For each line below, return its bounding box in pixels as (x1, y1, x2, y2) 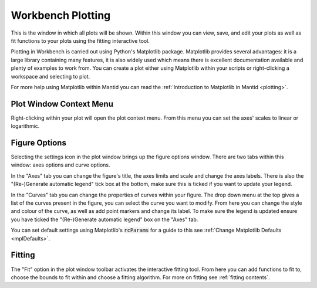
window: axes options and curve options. (11, 161, 110, 168)
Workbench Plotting (11, 9, 111, 22)
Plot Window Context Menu (11, 99, 114, 109)
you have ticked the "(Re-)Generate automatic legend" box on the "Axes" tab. (11, 216, 198, 223)
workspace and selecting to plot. (11, 73, 90, 80)
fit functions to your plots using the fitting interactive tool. (11, 37, 150, 44)
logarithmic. (11, 123, 40, 130)
